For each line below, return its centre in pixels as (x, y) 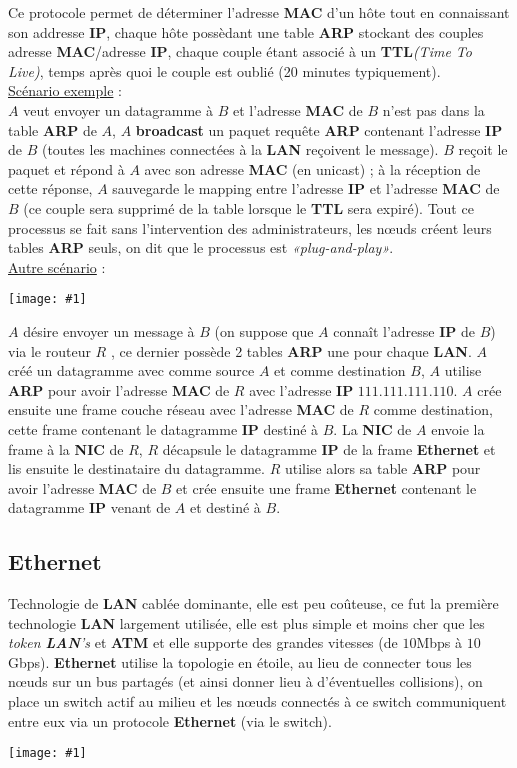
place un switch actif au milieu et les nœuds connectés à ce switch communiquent (257, 701)
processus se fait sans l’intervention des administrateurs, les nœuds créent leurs (250, 227)
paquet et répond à (66, 168)
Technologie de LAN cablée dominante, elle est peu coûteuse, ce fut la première (253, 603)
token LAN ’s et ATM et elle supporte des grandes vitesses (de (203, 642)
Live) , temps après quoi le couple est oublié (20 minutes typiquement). (224, 70)
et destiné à (225, 507)
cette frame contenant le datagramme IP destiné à (163, 428)
